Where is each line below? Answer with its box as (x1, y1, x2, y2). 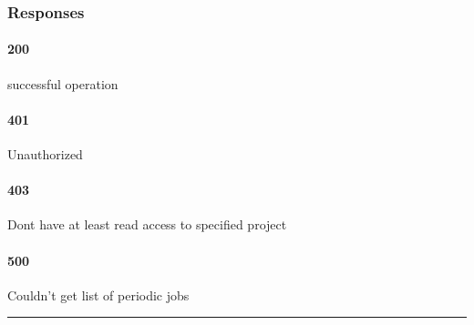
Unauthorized (7, 145, 83, 164)
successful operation (7, 74, 118, 93)
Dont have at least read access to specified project (7, 215, 287, 234)
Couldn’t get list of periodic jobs (7, 285, 190, 304)
